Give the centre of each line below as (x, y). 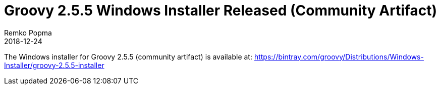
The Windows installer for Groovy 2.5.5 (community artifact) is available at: (128, 56)
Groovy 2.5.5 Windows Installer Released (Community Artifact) (221, 10)
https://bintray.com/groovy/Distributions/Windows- (339, 56)
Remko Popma (28, 32)
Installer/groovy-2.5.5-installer (54, 65)
